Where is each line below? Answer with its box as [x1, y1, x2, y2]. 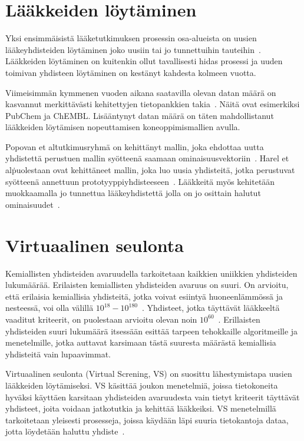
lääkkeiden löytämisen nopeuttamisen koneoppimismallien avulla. [5, 121, 240, 133]
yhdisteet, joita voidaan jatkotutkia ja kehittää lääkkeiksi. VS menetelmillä [5, 402, 276, 415]
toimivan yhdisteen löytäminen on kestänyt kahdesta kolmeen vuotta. [5, 66, 256, 78]
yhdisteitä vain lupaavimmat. [5, 347, 111, 360]
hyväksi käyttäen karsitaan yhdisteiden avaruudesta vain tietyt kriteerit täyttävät [5, 390, 300, 403]
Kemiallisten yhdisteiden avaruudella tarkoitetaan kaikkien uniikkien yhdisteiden [5, 267, 298, 279]
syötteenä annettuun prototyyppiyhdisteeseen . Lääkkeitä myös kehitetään [5, 175, 275, 187]
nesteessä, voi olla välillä [5, 301, 94, 314]
